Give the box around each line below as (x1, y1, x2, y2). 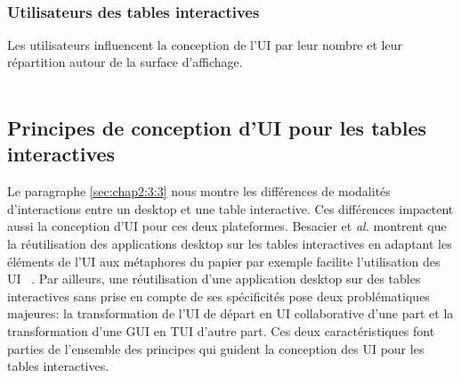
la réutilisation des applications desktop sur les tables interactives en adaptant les (7, 234, 452, 252)
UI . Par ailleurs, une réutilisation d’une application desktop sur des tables (7, 269, 421, 288)
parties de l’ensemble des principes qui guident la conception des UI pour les (7, 339, 425, 357)
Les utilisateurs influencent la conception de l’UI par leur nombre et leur (7, 35, 402, 53)
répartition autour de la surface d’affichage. (7, 53, 243, 71)
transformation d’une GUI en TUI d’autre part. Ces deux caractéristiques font (7, 321, 435, 340)
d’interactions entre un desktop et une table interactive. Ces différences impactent (7, 199, 454, 218)
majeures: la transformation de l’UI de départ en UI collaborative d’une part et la (7, 304, 454, 323)
